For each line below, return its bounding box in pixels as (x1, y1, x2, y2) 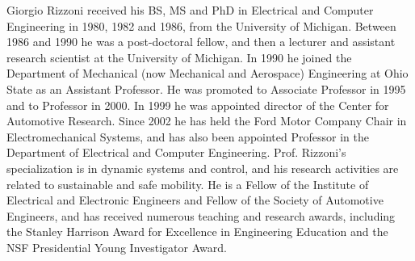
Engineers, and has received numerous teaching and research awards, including (6, 207, 396, 224)
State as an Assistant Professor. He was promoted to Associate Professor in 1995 (6, 80, 406, 97)
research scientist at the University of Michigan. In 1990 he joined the (6, 48, 352, 65)
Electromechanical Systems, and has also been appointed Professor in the (6, 128, 369, 145)
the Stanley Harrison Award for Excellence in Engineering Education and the (6, 223, 388, 240)
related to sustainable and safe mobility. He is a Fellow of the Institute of (6, 175, 369, 192)
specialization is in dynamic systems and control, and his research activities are (6, 159, 399, 176)
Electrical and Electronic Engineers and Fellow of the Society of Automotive (6, 192, 384, 208)
